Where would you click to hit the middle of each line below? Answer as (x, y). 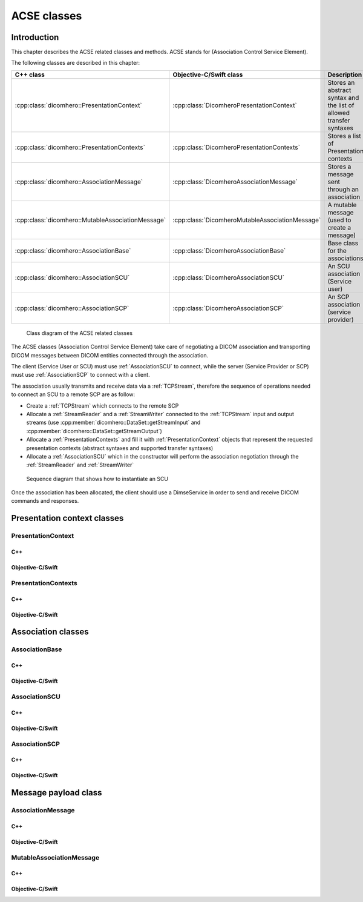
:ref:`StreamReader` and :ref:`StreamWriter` (80, 465)
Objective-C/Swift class (208, 75)
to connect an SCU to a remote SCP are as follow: (73, 394)
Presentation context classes (67, 518)
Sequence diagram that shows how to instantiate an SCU (97, 479)
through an (343, 189)
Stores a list (344, 136)
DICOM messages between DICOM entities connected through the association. (110, 355)
